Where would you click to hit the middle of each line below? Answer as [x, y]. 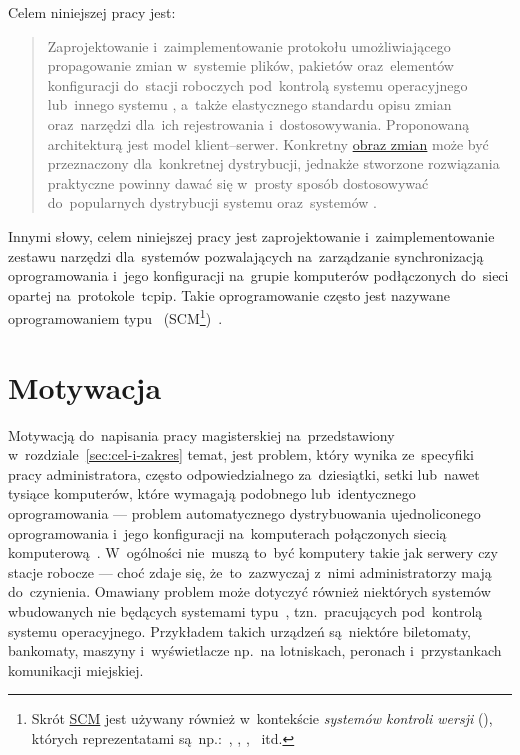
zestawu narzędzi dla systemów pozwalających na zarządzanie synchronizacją [246, 255]
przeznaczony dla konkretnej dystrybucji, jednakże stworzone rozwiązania [273, 163]
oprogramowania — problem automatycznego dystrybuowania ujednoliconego [244, 513]
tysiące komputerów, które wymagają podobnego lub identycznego [212, 493]
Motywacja [85, 386]
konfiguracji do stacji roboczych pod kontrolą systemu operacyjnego [257, 84]
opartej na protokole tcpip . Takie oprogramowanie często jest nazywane [229, 294]
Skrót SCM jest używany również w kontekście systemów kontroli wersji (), [262, 718]
